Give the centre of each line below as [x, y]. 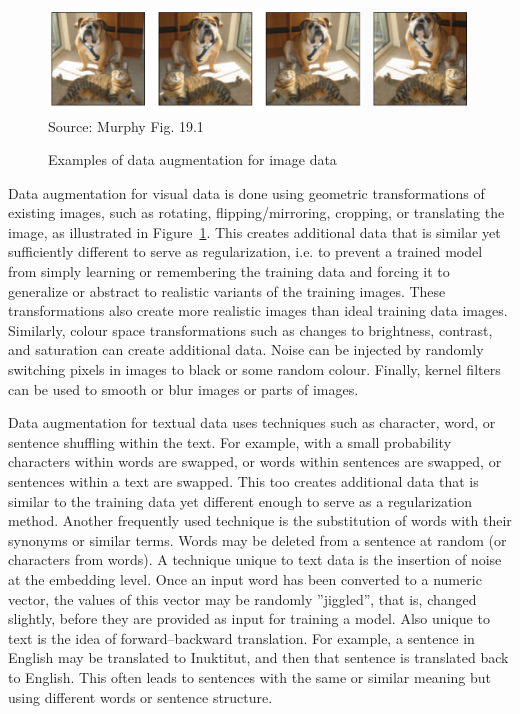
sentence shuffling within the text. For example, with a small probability [230, 441]
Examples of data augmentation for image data [192, 159]
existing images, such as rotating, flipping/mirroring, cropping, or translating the [256, 212]
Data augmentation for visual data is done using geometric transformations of [246, 192]
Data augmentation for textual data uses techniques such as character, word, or [252, 422]
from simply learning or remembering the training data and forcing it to [229, 271]
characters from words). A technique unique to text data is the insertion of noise [255, 559]
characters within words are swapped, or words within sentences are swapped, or [255, 461]
